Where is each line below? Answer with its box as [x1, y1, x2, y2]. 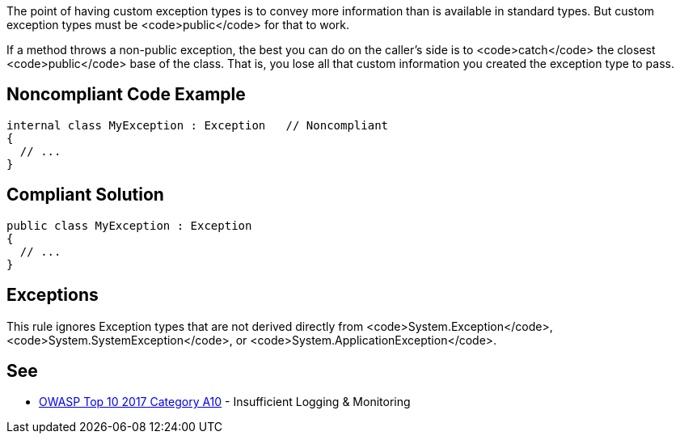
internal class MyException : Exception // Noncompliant [6, 118, 389, 132]
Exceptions [6, 285, 99, 306]
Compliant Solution [6, 184, 164, 205]
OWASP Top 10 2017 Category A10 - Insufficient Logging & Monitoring [39, 395, 411, 409]
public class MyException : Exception [6, 218, 252, 232]
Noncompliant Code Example [6, 84, 246, 105]
